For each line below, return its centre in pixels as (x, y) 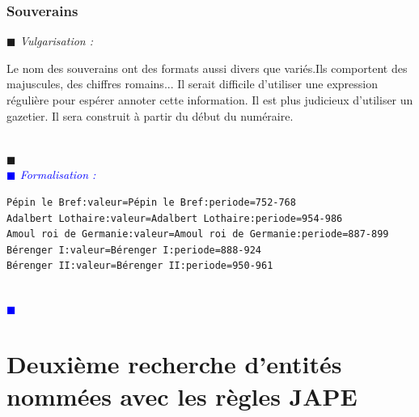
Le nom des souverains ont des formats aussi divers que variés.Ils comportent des (207, 68)
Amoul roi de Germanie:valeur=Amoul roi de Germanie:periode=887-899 (198, 234)
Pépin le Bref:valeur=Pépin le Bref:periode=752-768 (151, 202)
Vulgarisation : (57, 41)
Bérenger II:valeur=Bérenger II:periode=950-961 (140, 266)
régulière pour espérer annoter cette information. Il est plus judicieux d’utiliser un (210, 100)
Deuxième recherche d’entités (174, 364)
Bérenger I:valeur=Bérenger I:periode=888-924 (134, 250)
